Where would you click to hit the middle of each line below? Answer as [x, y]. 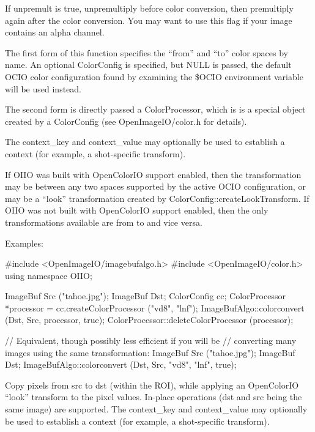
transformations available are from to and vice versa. [104, 222]
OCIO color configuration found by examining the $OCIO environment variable [154, 76]
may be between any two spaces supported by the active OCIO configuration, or [155, 186]
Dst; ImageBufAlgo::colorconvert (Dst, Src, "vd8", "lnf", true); [121, 364]
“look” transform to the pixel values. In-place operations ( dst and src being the [154, 397]
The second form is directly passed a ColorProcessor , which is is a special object [155, 109]
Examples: [24, 243]
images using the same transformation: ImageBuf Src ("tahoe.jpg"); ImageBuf [150, 352]
